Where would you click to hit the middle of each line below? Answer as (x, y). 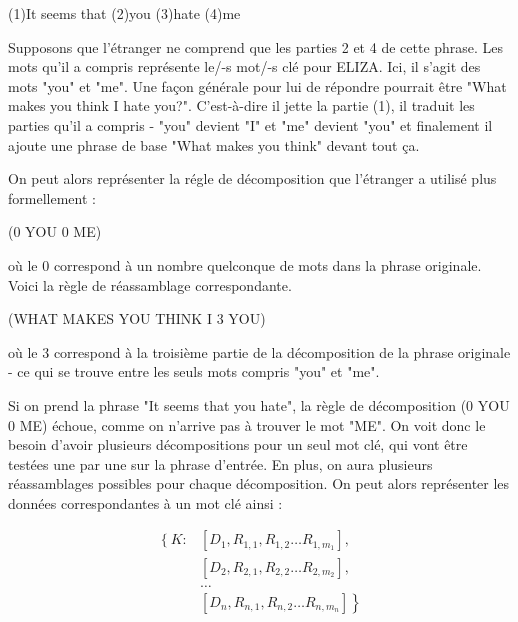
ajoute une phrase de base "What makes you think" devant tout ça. (214, 144)
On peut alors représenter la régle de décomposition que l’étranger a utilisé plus (252, 178)
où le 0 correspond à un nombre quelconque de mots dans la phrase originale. (245, 264)
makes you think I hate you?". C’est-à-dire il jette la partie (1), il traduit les (241, 105)
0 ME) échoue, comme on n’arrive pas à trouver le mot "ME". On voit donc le (247, 424)
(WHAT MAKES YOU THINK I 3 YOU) (137, 318)
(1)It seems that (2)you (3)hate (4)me (124, 13)
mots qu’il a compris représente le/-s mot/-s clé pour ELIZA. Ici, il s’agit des (244, 66)
